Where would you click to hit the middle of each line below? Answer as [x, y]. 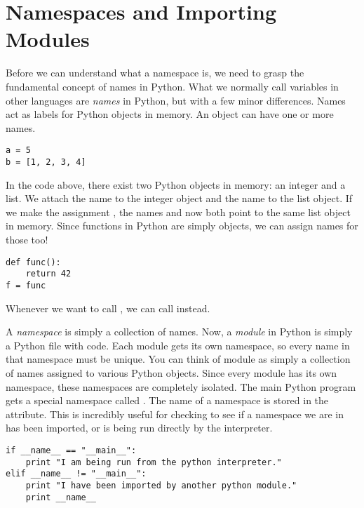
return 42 [48, 274]
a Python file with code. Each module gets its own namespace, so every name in [178, 345]
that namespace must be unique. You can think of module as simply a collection [178, 359]
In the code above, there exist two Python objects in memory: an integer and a [176, 184]
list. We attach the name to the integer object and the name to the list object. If [179, 198]
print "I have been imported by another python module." [161, 485]
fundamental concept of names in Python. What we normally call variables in [172, 86]
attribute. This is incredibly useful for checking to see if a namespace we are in [175, 414]
